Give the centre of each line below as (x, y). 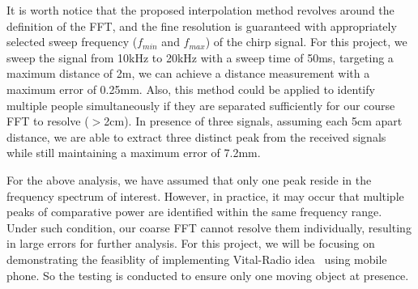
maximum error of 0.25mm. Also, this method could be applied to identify (191, 89)
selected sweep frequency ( (72, 42)
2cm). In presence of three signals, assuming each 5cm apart (253, 121)
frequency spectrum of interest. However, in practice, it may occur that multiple (205, 195)
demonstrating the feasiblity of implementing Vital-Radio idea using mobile (197, 259)
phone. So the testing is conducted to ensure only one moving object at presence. (208, 275)
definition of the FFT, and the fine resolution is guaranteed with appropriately (202, 25)
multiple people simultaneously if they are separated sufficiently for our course (201, 105)
